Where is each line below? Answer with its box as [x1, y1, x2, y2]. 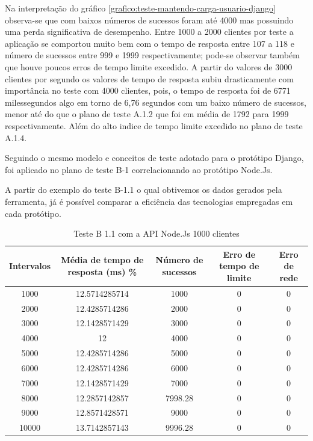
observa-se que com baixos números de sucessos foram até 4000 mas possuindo [5, 13, 294, 26]
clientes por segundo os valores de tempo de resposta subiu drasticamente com [5, 72, 294, 85]
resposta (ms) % [67, 266, 137, 278]
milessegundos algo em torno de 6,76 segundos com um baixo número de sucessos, [5, 96, 306, 108]
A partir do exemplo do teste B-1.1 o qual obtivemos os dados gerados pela [5, 183, 282, 196]
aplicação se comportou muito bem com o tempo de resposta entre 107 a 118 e [5, 37, 294, 49]
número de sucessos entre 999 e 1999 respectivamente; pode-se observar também [5, 49, 300, 61]
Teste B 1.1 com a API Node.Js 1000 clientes [73, 227, 240, 240]
